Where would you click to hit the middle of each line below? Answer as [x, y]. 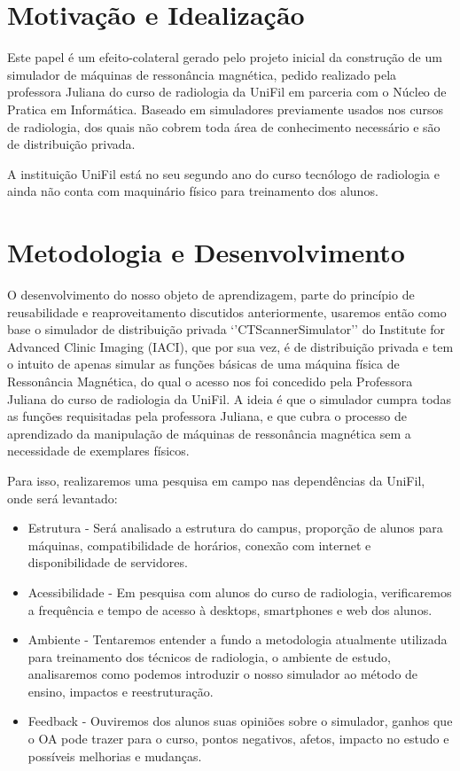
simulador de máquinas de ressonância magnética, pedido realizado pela [202, 74]
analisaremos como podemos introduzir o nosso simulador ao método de [223, 674]
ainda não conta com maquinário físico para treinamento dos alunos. [193, 191]
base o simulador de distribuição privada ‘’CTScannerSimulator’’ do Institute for [226, 329]
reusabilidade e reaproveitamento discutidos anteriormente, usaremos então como [227, 312]
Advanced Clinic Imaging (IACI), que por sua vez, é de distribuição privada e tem [230, 346]
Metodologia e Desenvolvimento [206, 252]
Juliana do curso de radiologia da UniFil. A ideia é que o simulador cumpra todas [229, 398]
